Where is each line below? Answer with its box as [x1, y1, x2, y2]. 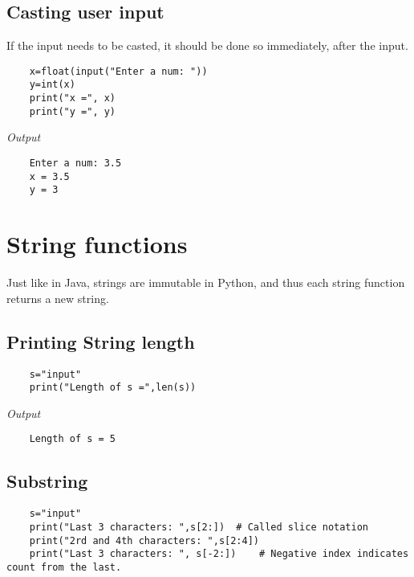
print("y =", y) [29, 105, 116, 117]
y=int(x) [29, 79, 75, 91]
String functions [6, 227, 188, 260]
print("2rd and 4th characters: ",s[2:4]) [29, 534, 259, 546]
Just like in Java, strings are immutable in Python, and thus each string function [6, 274, 405, 291]
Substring [6, 469, 88, 493]
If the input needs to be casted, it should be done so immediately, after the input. [6, 37, 408, 54]
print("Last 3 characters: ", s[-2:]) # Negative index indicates [29, 548, 409, 560]
